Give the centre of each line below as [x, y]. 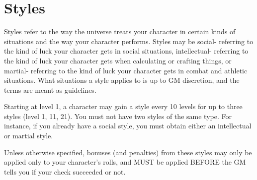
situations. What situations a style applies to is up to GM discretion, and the [122, 80]
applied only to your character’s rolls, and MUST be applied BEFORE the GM [125, 162]
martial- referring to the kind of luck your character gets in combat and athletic [126, 70]
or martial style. [29, 136]
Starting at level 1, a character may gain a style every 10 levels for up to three [123, 106]
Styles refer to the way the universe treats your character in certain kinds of [120, 31]
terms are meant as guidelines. [50, 90]
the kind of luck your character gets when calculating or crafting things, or [118, 60]
